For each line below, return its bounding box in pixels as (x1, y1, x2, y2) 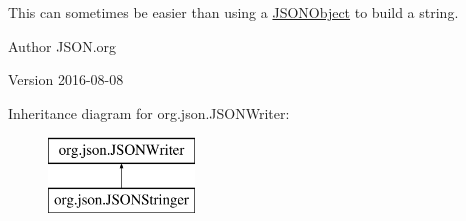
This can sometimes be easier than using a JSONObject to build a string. (8, 2, 459, 22)
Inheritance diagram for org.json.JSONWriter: (8, 102, 290, 123)
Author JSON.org (8, 35, 117, 56)
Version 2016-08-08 (8, 69, 124, 90)
